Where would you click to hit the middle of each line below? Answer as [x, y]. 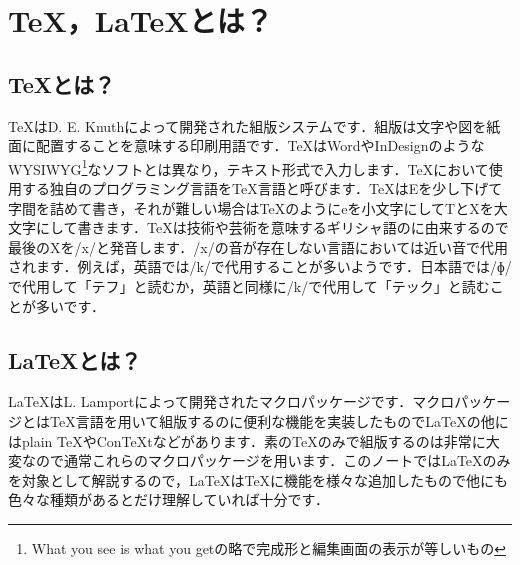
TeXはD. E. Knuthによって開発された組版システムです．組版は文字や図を [247, 125]
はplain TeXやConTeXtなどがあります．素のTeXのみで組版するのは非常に [247, 440]
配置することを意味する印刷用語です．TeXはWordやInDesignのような [260, 145]
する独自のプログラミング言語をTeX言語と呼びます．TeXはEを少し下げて [262, 188]
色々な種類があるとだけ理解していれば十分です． [169, 499]
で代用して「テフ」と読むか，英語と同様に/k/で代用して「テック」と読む [249, 285]
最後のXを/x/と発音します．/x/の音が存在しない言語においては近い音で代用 [258, 246]
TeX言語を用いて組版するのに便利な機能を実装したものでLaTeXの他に [279, 420]
